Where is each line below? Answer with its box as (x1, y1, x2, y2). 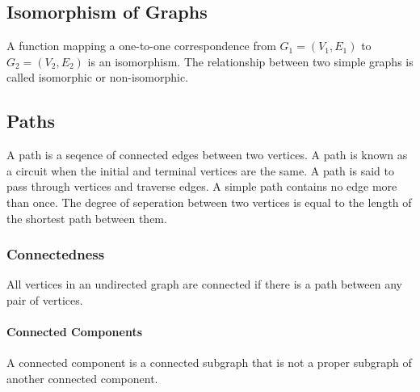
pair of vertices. (6, 291, 83, 308)
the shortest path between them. (6, 209, 167, 226)
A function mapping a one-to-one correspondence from (6, 37, 276, 54)
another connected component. (6, 369, 158, 386)
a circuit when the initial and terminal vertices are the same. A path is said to (6, 162, 394, 179)
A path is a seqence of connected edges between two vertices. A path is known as (6, 146, 408, 163)
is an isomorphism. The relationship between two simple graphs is (87, 53, 414, 70)
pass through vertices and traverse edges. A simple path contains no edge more (6, 178, 397, 195)
